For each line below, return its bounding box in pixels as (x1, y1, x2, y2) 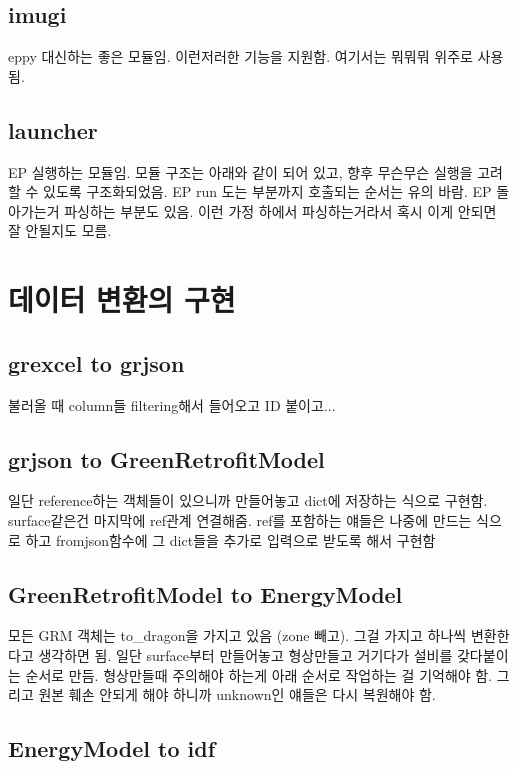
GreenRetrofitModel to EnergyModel (8, 578, 403, 609)
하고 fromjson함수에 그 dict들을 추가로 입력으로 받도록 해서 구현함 (25, 529, 436, 550)
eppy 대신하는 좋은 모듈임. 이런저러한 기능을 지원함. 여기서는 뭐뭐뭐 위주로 (8, 46, 473, 67)
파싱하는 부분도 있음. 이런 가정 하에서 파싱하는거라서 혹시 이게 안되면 (64, 200, 497, 221)
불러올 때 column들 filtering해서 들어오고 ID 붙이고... (8, 394, 336, 415)
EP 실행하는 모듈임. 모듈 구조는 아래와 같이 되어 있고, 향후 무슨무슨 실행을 (8, 161, 473, 182)
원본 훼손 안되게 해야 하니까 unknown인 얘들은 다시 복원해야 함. (38, 684, 436, 705)
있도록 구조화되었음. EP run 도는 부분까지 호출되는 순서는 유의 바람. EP (43, 181, 492, 202)
